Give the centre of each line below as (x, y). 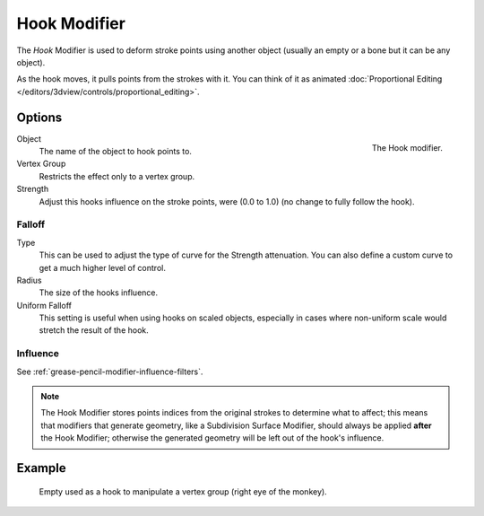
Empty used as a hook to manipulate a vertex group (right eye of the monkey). (183, 491)
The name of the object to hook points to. (116, 152)
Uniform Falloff (44, 305)
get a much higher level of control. (102, 267)
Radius (29, 280)
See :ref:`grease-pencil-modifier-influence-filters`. (110, 372)
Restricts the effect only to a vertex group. (117, 176)
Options (39, 117)
